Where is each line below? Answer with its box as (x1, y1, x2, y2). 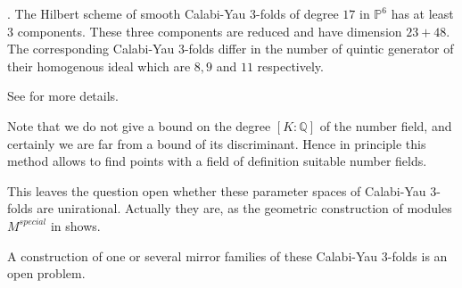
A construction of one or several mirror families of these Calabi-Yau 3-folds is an (7, 246, 448, 265)
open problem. (7, 264, 86, 283)
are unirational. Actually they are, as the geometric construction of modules (37, 199, 452, 218)
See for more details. (7, 86, 119, 105)
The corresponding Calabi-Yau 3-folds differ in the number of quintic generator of (7, 39, 454, 58)
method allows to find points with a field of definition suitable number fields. (7, 152, 427, 170)
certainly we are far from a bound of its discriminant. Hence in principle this (7, 134, 426, 152)
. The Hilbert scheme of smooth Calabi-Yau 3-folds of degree (7, 4, 339, 22)
